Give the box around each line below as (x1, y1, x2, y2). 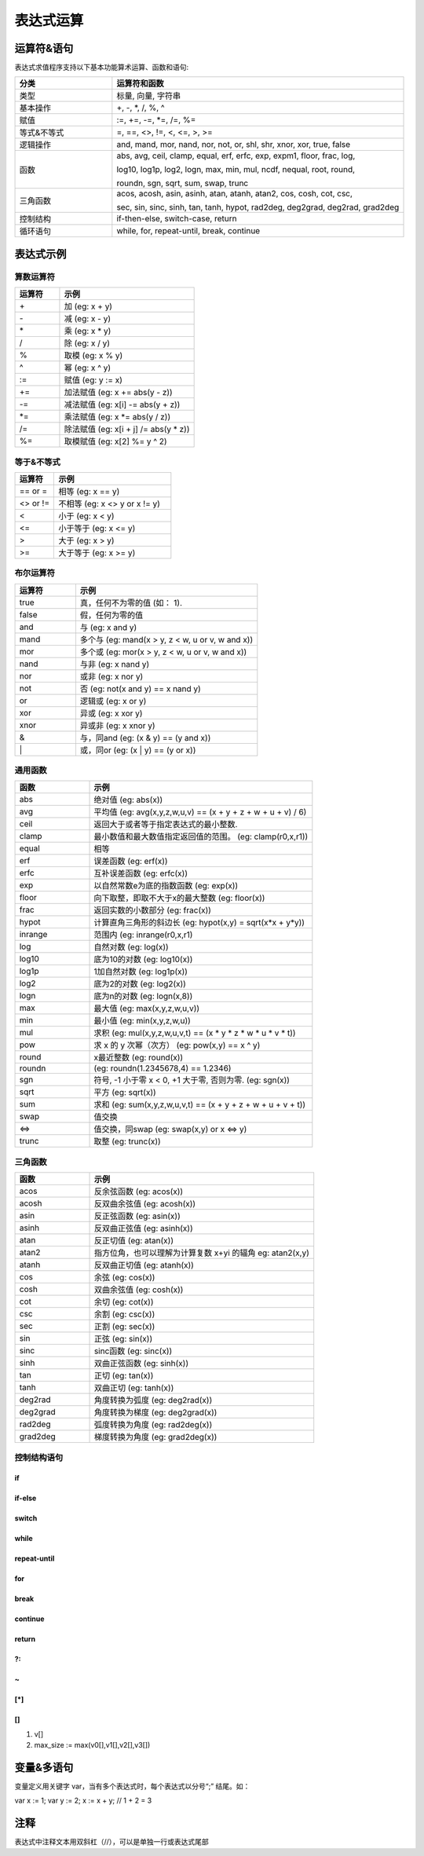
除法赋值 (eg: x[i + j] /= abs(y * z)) (64, 424, 190, 435)
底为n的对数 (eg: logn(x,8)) (93, 990, 193, 1001)
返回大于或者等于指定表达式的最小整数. (93, 819, 238, 830)
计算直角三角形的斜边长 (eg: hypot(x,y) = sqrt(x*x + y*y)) (93, 917, 305, 928)
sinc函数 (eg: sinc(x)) (93, 1345, 173, 1356)
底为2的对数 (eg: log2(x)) (93, 979, 186, 990)
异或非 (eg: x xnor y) (79, 719, 156, 730)
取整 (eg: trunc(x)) (93, 1136, 161, 1147)
